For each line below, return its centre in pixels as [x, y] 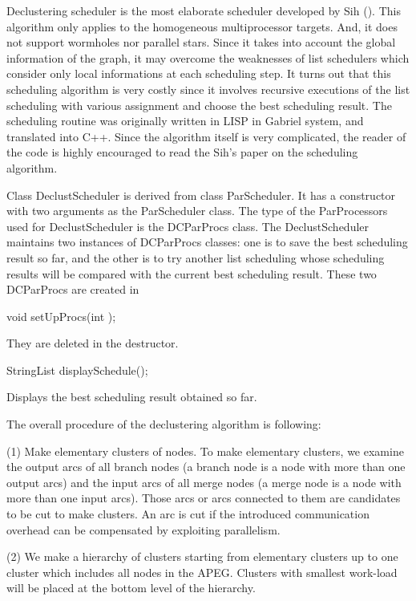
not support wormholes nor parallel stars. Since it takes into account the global [201, 42]
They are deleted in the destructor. [93, 343]
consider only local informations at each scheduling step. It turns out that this [199, 73]
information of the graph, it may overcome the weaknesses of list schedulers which [208, 57]
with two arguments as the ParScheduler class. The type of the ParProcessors [197, 211]
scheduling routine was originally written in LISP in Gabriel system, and [185, 121]
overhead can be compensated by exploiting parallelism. [143, 529]
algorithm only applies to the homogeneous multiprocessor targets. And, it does [202, 26]
